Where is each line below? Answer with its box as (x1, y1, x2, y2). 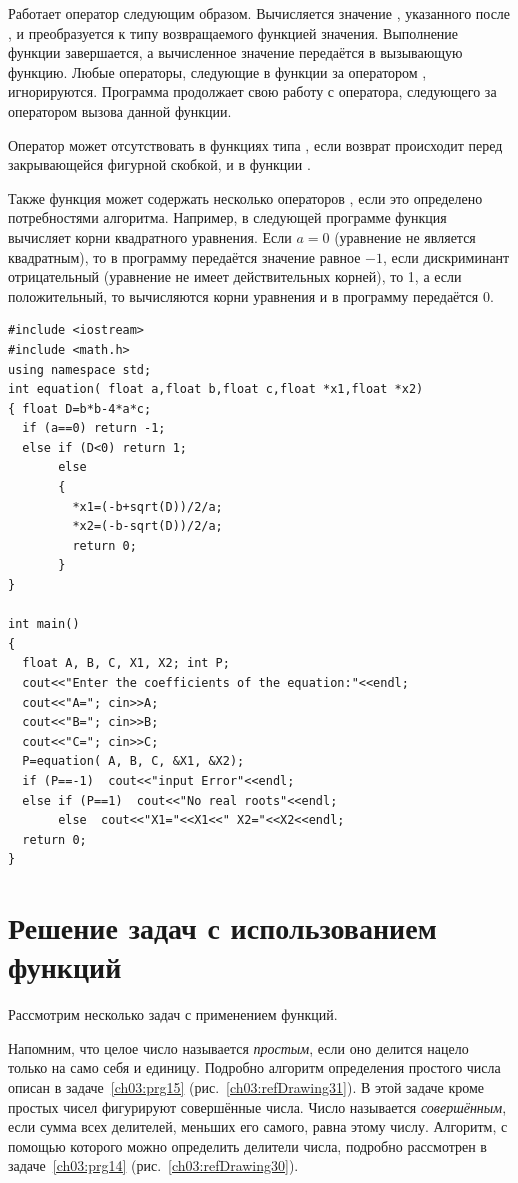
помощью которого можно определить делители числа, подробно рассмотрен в (8, 1135, 487, 1156)
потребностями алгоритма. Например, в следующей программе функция (8, 207, 447, 228)
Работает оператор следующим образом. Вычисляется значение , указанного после (8, 3, 511, 23)
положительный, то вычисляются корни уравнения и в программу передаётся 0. (8, 285, 494, 306)
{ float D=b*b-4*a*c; (8, 401, 152, 416)
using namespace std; (8, 362, 152, 377)
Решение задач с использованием (8, 907, 437, 948)
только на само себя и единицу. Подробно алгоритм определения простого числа (8, 1057, 501, 1078)
